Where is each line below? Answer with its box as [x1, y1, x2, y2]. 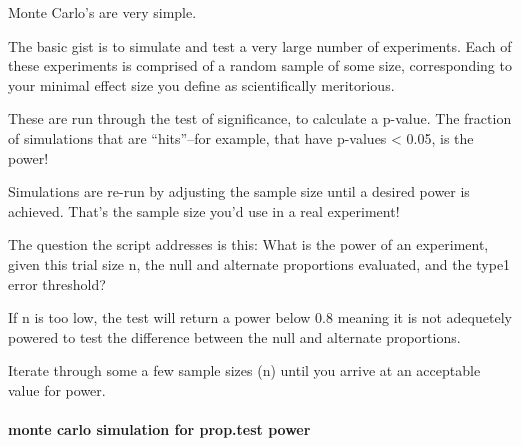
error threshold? [8, 273, 106, 294]
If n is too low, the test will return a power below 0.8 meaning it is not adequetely [8, 307, 512, 328]
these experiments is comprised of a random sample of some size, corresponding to [8, 55, 512, 76]
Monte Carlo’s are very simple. [8, 2, 197, 22]
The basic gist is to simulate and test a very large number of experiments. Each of [8, 35, 512, 56]
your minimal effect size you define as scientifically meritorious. [8, 74, 395, 95]
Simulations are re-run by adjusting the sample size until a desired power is [8, 181, 470, 202]
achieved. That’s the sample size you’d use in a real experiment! [8, 200, 400, 221]
